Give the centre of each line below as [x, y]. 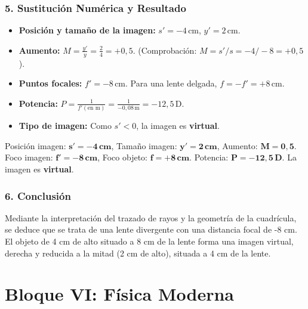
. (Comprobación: [165, 50]
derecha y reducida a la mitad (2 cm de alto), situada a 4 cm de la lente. [138, 253]
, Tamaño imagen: [144, 145]
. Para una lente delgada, [171, 83]
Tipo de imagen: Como [65, 126]
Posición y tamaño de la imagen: [87, 30]
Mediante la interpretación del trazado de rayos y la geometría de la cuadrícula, [151, 217]
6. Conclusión [38, 195]
